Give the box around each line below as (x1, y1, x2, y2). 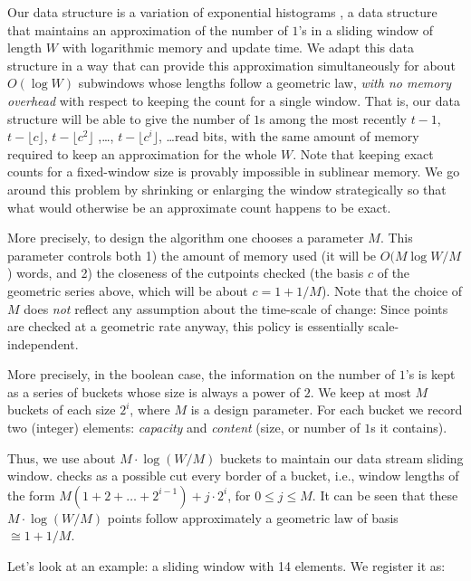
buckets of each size (7, 400, 116, 419)
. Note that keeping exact (293, 144, 434, 163)
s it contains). (370, 418, 447, 437)
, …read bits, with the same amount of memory (158, 127, 419, 146)
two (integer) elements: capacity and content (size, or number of (7, 418, 360, 437)
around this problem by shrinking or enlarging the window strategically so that (7, 179, 447, 198)
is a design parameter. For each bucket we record (190, 400, 463, 419)
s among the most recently (260, 109, 407, 128)
